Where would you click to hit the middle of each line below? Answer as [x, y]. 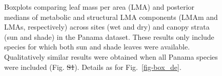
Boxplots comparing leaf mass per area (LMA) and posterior [99, 7]
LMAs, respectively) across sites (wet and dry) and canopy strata [107, 27]
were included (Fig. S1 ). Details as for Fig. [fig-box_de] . [93, 67]
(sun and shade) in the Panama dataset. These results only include [109, 36]
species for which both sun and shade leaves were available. [97, 47]
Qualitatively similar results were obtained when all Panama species [111, 56]
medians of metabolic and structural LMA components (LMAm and [111, 17]
